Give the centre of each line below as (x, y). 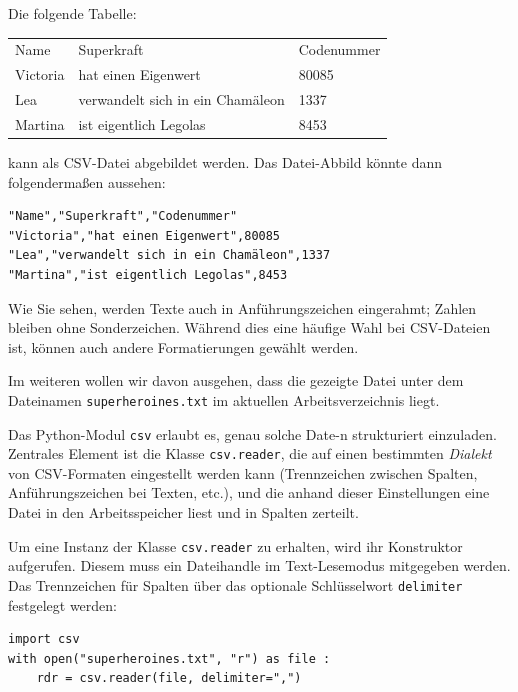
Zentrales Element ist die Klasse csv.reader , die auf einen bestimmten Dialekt (250, 453)
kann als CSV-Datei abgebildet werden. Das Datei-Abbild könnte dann (225, 161)
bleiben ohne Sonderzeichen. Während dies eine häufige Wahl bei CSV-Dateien (249, 327)
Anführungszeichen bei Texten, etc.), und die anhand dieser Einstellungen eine (249, 492)
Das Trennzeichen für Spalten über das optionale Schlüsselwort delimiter (235, 584)
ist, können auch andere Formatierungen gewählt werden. (183, 346)
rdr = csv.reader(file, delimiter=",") (169, 678)
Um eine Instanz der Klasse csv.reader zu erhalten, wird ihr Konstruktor (235, 545)
